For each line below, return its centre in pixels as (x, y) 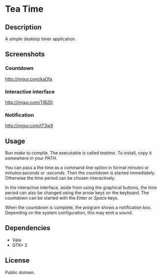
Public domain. (20, 272)
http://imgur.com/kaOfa (29, 79)
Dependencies (28, 228)
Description (23, 27)
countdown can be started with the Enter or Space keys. (62, 198)
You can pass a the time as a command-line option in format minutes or (77, 168)
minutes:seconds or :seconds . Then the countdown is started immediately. (80, 173)
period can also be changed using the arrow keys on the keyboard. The (77, 193)
